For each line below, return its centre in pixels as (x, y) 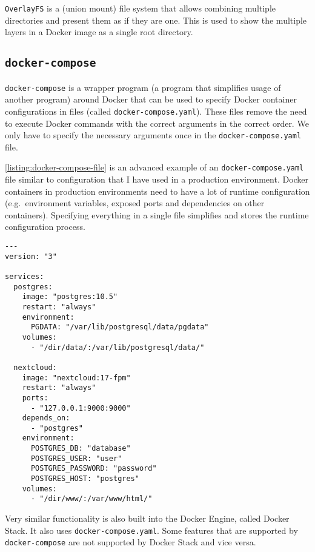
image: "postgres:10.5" (70, 297)
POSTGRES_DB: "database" (81, 449)
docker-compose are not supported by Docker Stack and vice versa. (131, 542)
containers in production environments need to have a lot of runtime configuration (157, 191)
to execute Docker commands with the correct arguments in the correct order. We (157, 123)
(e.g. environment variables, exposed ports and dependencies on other (135, 203)
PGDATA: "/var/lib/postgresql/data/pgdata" (120, 327)
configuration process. (45, 227)
